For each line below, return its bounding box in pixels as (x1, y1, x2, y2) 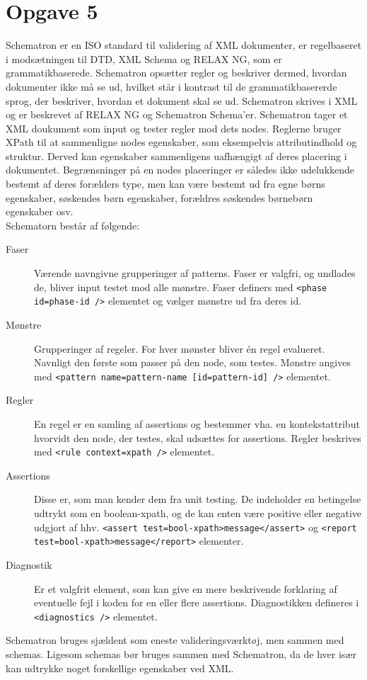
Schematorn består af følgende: (6, 217, 140, 232)
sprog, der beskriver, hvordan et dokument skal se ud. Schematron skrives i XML (6, 93, 358, 108)
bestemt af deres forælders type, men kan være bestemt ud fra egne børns (6, 176, 325, 191)
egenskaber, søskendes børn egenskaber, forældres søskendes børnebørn (6, 190, 313, 205)
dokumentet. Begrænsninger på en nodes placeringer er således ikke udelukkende (6, 162, 355, 177)
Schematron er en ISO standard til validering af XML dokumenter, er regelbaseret (6, 38, 362, 52)
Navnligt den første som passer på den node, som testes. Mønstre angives (34, 355, 351, 370)
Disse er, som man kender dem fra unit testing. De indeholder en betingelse (34, 492, 361, 506)
